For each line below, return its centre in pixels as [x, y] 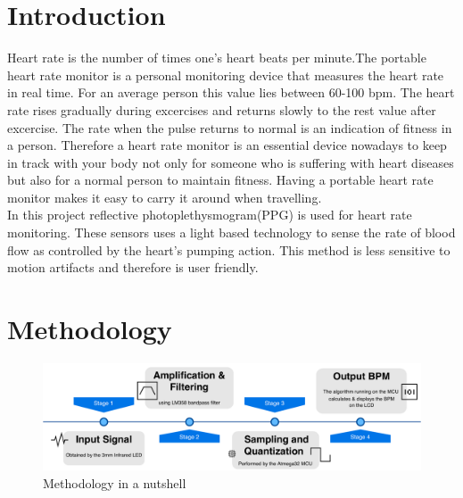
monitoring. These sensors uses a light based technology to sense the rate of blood [231, 232]
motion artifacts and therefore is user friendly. [133, 267]
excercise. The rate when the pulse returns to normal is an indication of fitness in [230, 127]
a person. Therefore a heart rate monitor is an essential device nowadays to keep [227, 145]
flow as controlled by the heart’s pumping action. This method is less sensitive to [229, 249]
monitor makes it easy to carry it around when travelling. [165, 197]
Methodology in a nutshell [115, 482]
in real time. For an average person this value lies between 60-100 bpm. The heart [231, 92]
